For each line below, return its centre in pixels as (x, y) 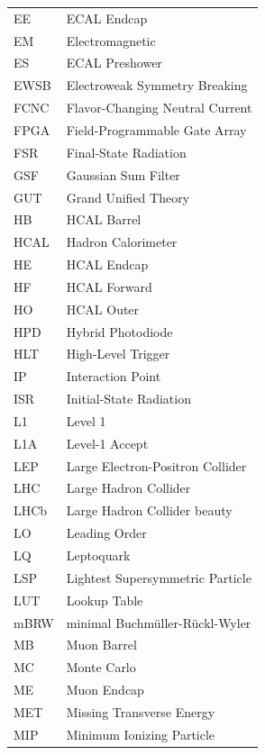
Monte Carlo (101, 667)
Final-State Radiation (126, 152)
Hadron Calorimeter (122, 242)
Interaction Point (114, 376)
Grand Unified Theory (128, 197)
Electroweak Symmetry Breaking (157, 85)
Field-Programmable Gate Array (156, 129)
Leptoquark (98, 555)
